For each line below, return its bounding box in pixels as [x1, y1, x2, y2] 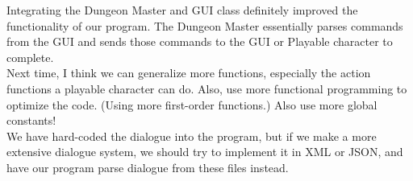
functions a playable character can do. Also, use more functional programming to [6, 80, 407, 97]
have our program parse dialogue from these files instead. [6, 158, 289, 175]
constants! [6, 112, 56, 129]
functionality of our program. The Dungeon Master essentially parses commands [6, 17, 403, 34]
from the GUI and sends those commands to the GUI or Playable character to [6, 33, 393, 50]
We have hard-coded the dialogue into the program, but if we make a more [6, 127, 377, 144]
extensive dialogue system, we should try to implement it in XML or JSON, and [6, 143, 403, 160]
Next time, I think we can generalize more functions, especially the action [6, 64, 371, 81]
